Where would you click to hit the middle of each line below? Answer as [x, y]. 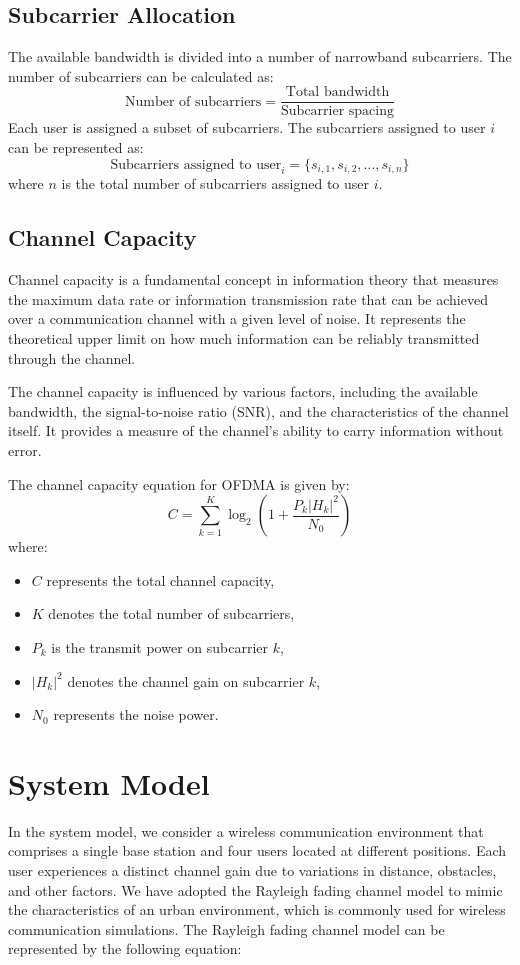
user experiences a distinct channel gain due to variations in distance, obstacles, [252, 870]
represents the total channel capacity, [160, 579]
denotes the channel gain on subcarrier [186, 680]
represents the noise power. [136, 714]
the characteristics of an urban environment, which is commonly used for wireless [257, 909]
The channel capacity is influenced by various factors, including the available [243, 391]
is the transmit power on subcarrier [159, 646]
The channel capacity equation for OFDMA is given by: [179, 483]
